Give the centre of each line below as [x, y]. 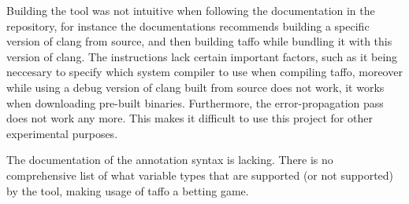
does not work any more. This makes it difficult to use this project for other [190, 118]
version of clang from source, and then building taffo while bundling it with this [199, 41]
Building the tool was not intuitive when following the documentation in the [191, 10]
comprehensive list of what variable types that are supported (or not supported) [200, 175]
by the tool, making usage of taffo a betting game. [128, 190]
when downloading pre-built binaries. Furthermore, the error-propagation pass [195, 102]
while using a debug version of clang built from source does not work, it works [195, 87]
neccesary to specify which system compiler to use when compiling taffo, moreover [204, 72]
